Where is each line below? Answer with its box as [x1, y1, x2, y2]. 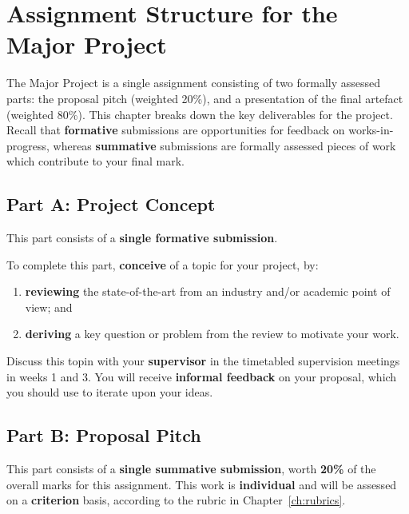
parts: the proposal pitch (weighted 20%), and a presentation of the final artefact [6, 90, 403, 106]
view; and [25, 298, 73, 315]
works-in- [348, 122, 394, 138]
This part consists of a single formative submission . [6, 229, 278, 246]
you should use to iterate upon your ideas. [6, 384, 213, 400]
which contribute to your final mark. [6, 153, 185, 169]
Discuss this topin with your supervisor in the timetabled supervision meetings [6, 353, 400, 369]
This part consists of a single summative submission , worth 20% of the [6, 460, 376, 477]
